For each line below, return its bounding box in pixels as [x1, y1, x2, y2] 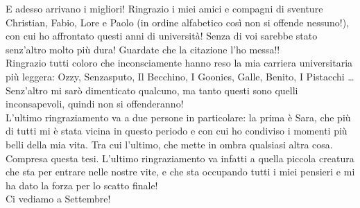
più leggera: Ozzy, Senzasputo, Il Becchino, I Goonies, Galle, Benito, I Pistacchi [6, 69, 345, 83]
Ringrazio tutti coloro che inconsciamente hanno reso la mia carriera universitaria [6, 55, 353, 70]
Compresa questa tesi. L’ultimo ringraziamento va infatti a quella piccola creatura [6, 150, 354, 165]
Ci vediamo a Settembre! [6, 191, 111, 206]
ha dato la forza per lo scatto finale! [6, 177, 158, 192]
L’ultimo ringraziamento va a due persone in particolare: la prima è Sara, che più [6, 110, 351, 124]
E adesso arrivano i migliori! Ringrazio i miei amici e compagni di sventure [6, 1, 323, 15]
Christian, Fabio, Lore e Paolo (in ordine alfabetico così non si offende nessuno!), [6, 15, 349, 29]
